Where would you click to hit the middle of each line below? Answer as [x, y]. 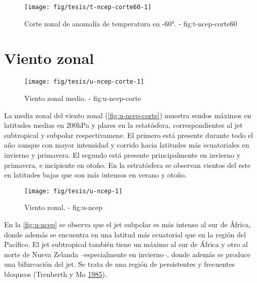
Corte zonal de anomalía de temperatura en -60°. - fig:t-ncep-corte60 [131, 23]
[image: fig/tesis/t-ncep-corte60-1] [88, 7]
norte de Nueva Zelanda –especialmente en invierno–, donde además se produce [127, 254]
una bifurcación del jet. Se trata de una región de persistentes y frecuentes [120, 264]
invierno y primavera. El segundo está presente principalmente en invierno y [122, 155]
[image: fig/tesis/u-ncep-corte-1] [84, 82]
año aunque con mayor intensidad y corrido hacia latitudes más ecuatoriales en [127, 145]
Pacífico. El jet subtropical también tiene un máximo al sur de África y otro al [126, 244]
